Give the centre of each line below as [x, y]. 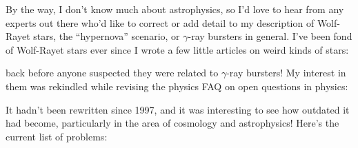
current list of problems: [57, 136]
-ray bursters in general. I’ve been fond [270, 36]
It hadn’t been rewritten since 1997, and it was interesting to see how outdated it [178, 109]
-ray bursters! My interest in [286, 73]
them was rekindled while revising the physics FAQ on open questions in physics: [177, 86]
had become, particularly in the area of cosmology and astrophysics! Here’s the [172, 123]
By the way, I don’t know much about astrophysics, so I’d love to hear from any [175, 9]
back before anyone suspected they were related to [112, 73]
